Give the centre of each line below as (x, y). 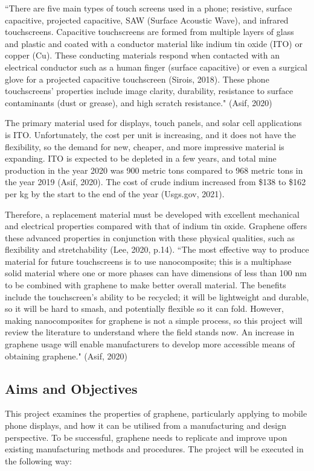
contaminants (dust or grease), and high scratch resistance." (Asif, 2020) (139, 102)
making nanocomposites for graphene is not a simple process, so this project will (154, 320)
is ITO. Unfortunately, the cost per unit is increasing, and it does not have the (150, 134)
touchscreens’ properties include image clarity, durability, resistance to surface (149, 91)
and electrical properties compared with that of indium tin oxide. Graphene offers (156, 226)
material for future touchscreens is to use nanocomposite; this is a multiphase (148, 261)
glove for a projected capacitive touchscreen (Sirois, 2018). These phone (137, 79)
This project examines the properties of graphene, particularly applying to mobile (156, 413)
